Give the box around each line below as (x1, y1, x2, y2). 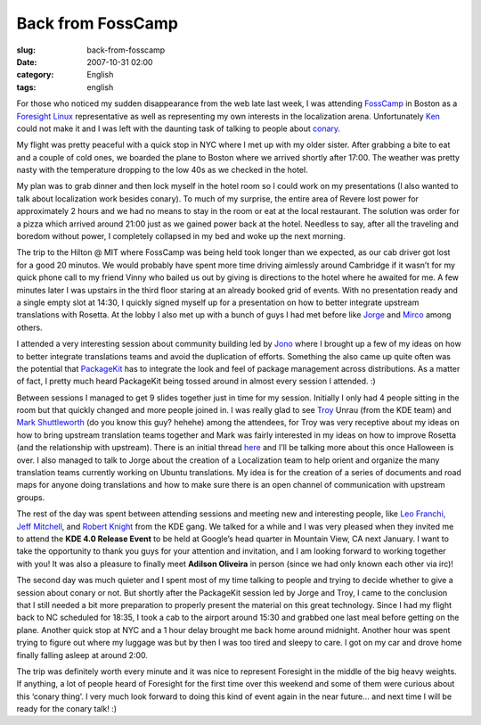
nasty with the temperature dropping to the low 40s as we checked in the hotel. (16, 165, 308, 176)
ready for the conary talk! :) (16, 704, 118, 714)
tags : (16, 81, 37, 93)
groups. (16, 491, 45, 503)
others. (16, 322, 44, 333)
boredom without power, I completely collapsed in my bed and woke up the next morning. (16, 231, 346, 242)
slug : (16, 45, 36, 55)
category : (16, 70, 54, 80)
